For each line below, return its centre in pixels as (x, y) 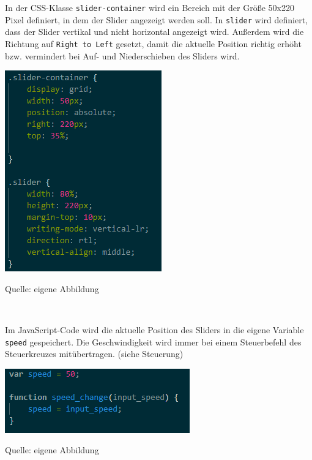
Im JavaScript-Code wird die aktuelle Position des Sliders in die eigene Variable (154, 329)
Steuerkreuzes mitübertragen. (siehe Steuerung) (94, 354)
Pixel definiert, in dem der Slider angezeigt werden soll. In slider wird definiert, (156, 19)
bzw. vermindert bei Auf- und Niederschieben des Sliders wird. (122, 55)
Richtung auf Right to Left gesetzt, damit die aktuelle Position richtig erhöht (153, 43)
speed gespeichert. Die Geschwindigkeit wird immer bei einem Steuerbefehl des (153, 341)
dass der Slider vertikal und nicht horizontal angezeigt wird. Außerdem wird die (154, 32)
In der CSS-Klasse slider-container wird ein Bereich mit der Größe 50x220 (150, 7)
